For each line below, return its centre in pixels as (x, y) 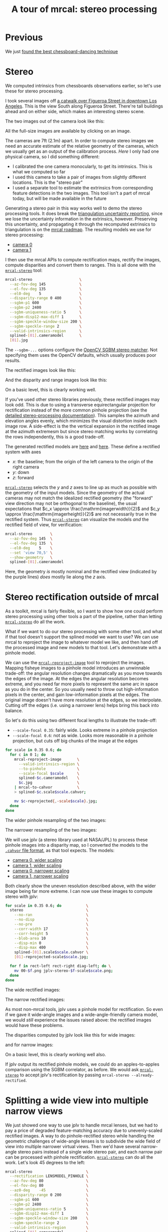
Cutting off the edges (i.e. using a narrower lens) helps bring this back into (82, 705)
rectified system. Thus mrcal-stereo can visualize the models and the (77, 520)
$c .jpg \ (49, 783)
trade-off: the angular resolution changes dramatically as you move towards (84, 673)
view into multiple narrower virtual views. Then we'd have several (73, 1146)
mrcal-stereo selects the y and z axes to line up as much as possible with (81, 487)
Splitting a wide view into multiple (77, 1100)
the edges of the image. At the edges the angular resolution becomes (77, 679)
